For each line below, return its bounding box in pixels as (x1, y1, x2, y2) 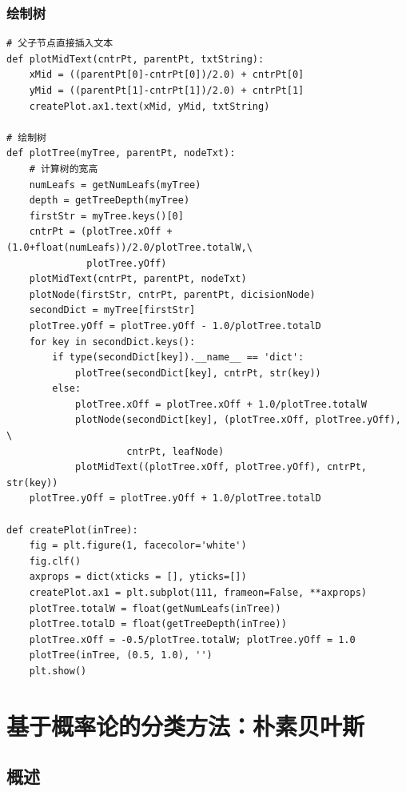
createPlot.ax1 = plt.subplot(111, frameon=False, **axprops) (29, 587, 368, 598)
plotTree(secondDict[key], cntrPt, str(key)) (74, 367, 321, 379)
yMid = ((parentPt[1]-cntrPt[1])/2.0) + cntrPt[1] (29, 85, 304, 96)
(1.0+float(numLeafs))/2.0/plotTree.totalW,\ (6, 241, 253, 253)
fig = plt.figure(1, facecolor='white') (29, 540, 247, 552)
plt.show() (29, 665, 87, 677)
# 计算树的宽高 (29, 163, 98, 175)
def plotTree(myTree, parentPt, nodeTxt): (6, 147, 236, 159)
